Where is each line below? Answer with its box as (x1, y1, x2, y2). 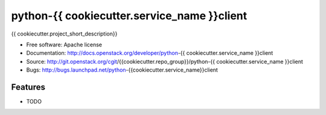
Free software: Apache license (26, 41, 103, 48)
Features (11, 82, 45, 92)
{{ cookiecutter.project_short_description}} (11, 30, 118, 37)
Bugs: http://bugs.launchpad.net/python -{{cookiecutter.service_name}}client (26, 66, 219, 73)
